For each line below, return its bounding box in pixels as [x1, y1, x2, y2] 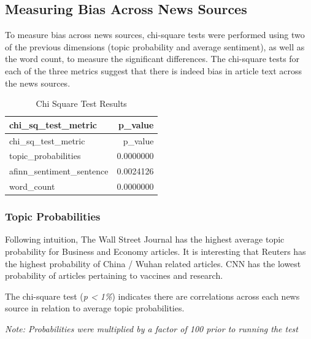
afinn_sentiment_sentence [9, 165, 109, 177]
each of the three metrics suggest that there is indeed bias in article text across [5, 64, 302, 77]
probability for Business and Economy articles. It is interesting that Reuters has [5, 245, 306, 258]
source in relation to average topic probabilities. [5, 302, 185, 314]
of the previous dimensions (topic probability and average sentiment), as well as [5, 40, 305, 53]
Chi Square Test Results [36, 97, 127, 110]
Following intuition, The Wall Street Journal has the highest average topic [5, 233, 285, 246]
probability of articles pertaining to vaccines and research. [5, 269, 223, 282]
